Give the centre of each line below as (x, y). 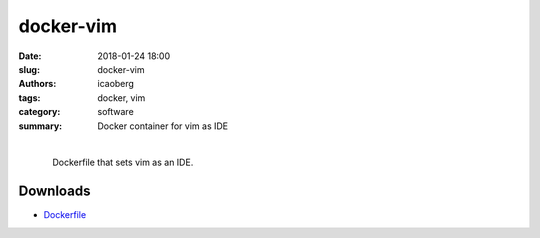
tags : (29, 97)
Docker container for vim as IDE (163, 126)
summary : (40, 126)
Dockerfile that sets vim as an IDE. (123, 162)
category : (39, 112)
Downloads (54, 191)
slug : (29, 69)
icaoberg (116, 84)
